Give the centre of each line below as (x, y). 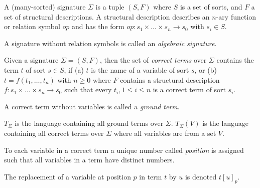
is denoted (201, 176)
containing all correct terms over (54, 133)
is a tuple (110, 7)
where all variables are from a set (165, 133)
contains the (235, 60)
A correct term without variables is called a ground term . (92, 106)
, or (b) (206, 69)
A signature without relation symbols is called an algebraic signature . (110, 43)
